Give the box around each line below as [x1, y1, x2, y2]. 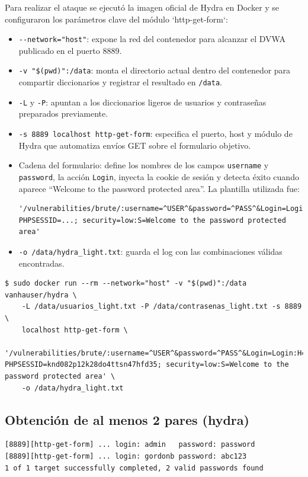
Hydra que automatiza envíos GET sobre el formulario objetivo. [18, 139, 251, 151]
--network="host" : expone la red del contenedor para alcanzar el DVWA [18, 33, 285, 45]
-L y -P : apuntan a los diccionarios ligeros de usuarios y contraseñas [18, 95, 267, 108]
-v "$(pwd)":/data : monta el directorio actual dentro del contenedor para [18, 64, 291, 76]
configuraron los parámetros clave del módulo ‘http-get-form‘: [5, 12, 228, 25]
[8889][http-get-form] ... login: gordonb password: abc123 [5, 452, 247, 460]
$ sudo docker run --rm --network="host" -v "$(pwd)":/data [5, 279, 247, 288]
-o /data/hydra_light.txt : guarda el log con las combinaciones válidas [18, 245, 283, 257]
